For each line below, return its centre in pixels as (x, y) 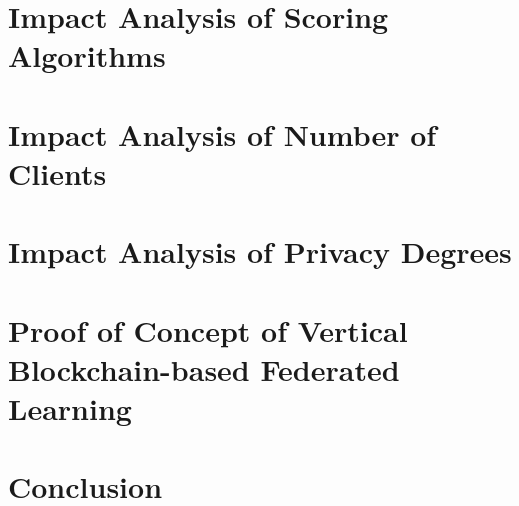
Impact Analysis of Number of (222, 133)
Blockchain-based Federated (204, 368)
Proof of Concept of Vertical (208, 329)
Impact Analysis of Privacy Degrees (260, 251)
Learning (70, 408)
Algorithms (87, 55)
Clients (57, 172)
